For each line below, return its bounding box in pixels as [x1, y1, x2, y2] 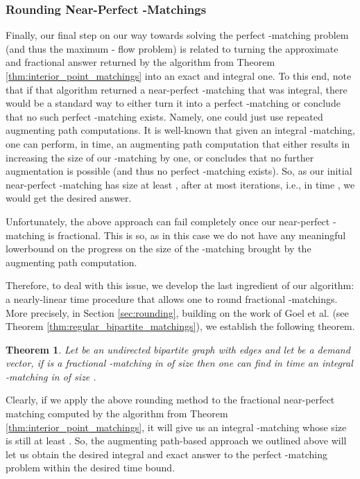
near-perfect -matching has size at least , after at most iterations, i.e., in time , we [6, 177, 355, 191]
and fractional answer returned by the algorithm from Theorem [6, 55, 275, 69]
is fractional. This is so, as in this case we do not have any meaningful [48, 227, 346, 242]
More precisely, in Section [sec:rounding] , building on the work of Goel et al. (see [6, 305, 349, 320]
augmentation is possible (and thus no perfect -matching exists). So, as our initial [6, 164, 352, 178]
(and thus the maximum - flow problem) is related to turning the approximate [6, 41, 338, 55]
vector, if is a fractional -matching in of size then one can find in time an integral [6, 356, 353, 370]
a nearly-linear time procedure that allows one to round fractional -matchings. [6, 291, 338, 306]
